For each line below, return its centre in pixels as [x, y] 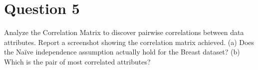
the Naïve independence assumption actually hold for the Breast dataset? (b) [122, 52]
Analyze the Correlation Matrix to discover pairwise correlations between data [124, 32]
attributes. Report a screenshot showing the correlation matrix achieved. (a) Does [129, 42]
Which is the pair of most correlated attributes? [77, 61]
